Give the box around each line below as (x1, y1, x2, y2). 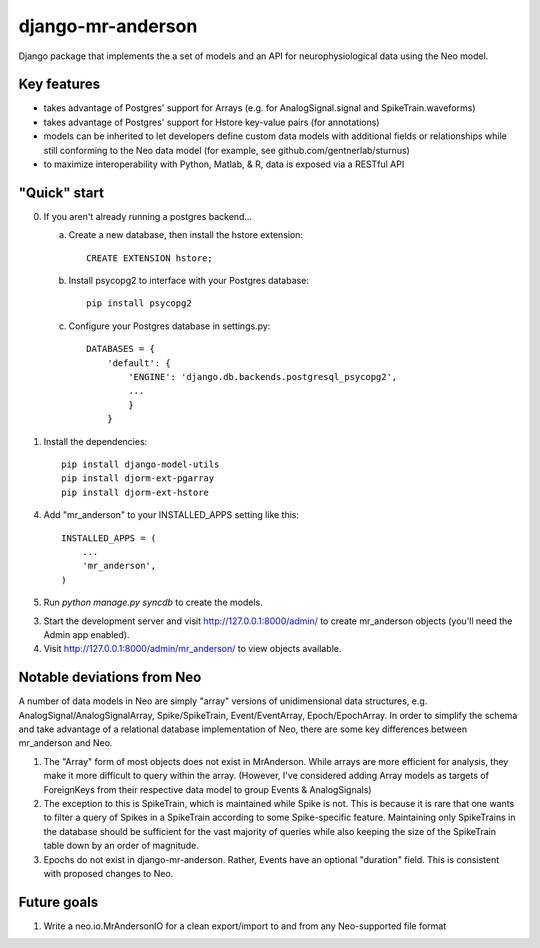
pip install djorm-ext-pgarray (61, 473, 215, 484)
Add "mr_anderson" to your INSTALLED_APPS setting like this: (43, 509, 300, 521)
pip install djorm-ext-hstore (61, 486, 210, 498)
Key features (18, 76, 100, 93)
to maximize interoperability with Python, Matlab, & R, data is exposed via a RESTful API (43, 158, 405, 170)
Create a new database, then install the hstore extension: (68, 229, 304, 241)
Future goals (18, 893, 99, 910)
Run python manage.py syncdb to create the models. (43, 596, 264, 609)
